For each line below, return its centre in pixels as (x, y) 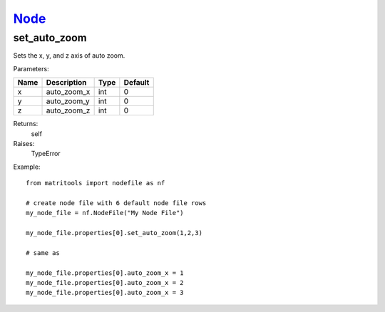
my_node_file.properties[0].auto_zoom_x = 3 (105, 293)
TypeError (46, 154)
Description (66, 83)
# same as (43, 253)
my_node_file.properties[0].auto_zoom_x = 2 (105, 283)
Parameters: (31, 68)
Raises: (24, 143)
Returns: (26, 124)
